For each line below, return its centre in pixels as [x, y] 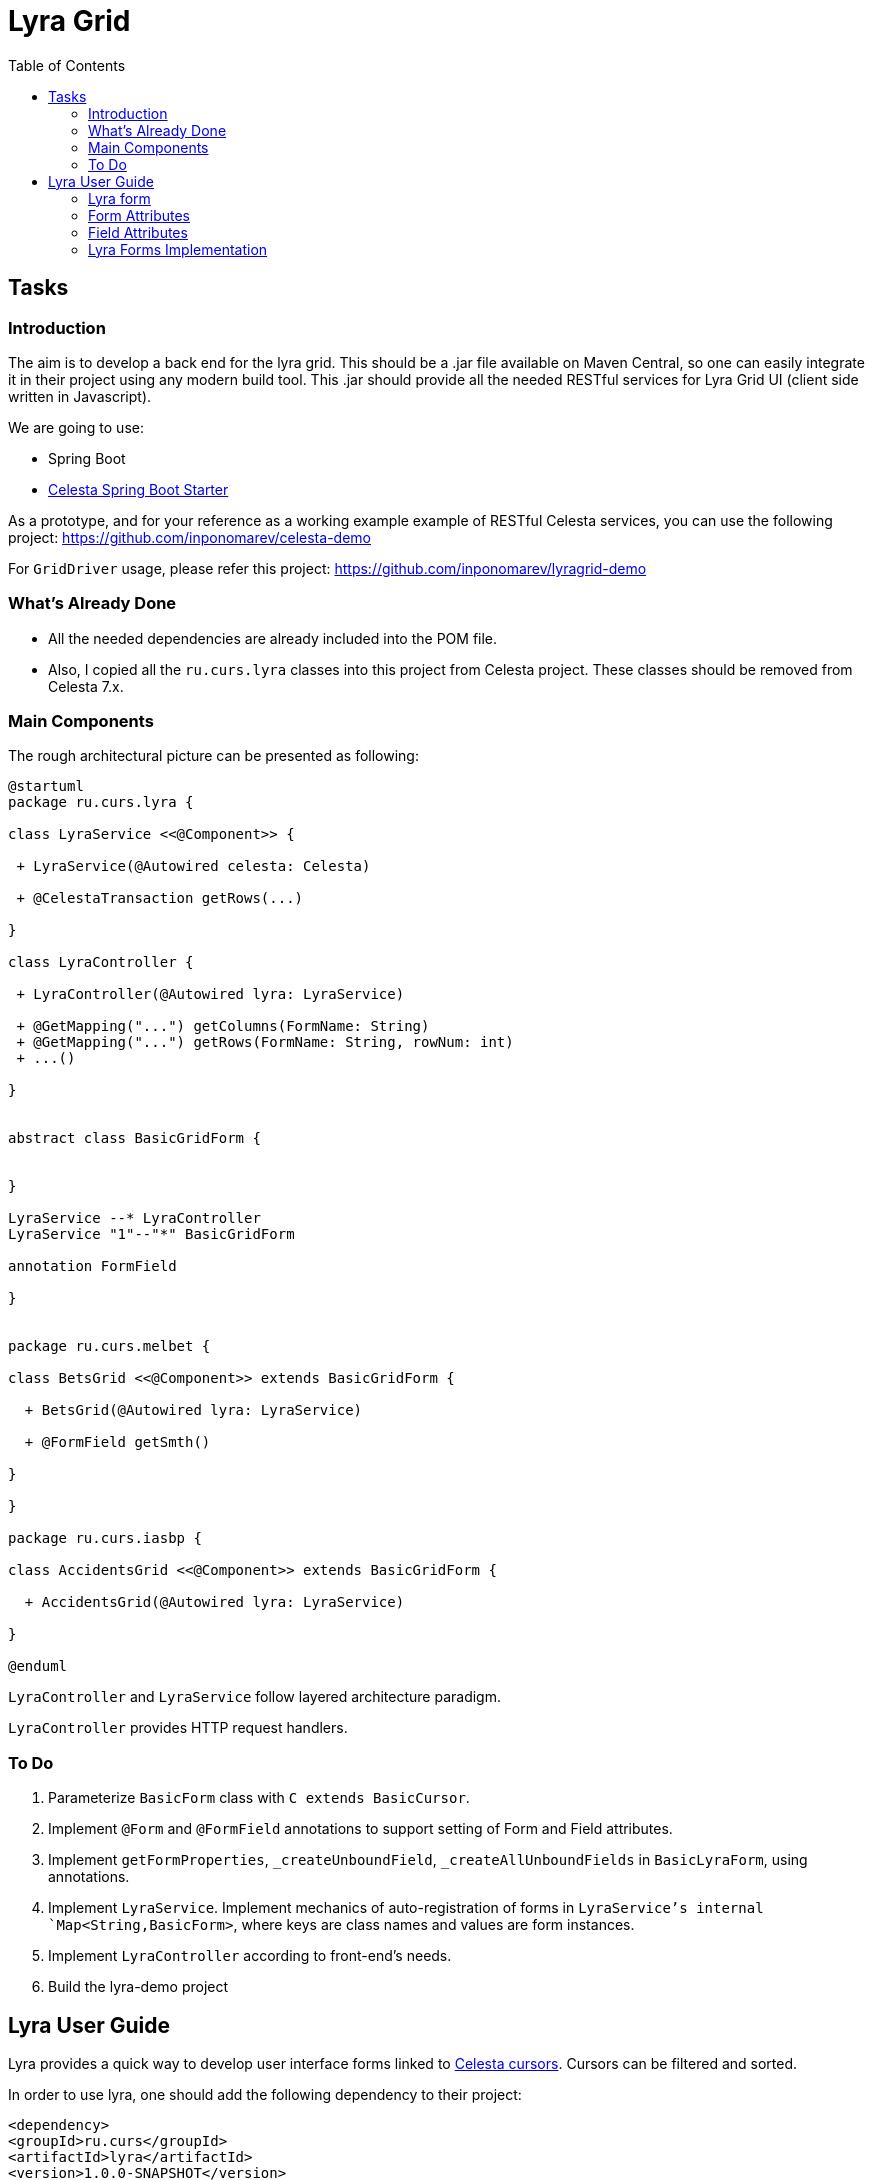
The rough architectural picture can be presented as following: [213, 756]
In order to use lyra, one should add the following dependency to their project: [265, 2095]
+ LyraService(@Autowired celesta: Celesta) [193, 866]
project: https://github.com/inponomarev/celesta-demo [189, 537]
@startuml [46, 786]
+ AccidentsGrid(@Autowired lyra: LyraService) [214, 1602]
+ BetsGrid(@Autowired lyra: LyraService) [193, 1410]
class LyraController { [101, 962]
